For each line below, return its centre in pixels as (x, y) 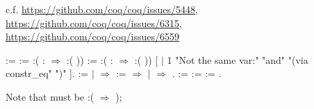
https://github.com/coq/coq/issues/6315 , (94, 23)
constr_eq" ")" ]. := (47, 73)
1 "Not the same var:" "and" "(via (238, 59)
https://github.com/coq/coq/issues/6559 (92, 36)
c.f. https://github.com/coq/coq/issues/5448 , (102, 9)
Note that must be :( (50, 96)
